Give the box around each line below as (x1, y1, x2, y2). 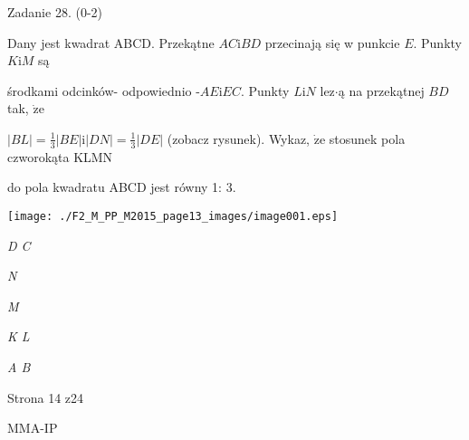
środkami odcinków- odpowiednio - (7, 81, 200, 100)
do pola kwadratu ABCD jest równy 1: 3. (7, 177, 236, 196)
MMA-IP (7, 418, 58, 437)
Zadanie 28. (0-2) (7, 3, 102, 21)
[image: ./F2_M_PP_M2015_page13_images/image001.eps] (7, 209, 339, 223)
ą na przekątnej (338, 81, 425, 100)
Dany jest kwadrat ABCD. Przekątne (7, 33, 215, 52)
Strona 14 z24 (7, 387, 84, 407)
